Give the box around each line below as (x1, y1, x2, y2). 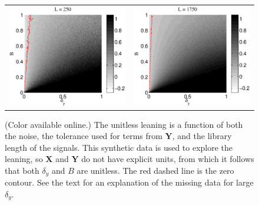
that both (5, 164, 39, 176)
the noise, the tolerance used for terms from (5, 130, 162, 142)
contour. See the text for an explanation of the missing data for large (5, 176, 254, 189)
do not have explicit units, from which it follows (81, 153, 254, 165)
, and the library (172, 130, 232, 142)
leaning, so (5, 153, 43, 165)
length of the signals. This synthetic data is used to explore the (5, 141, 233, 153)
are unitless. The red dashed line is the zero (77, 164, 234, 176)
